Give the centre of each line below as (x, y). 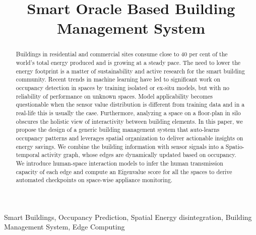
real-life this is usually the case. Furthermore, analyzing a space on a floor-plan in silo (128, 112)
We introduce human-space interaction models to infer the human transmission (119, 163)
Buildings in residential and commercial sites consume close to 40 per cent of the (122, 54)
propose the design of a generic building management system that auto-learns (118, 130)
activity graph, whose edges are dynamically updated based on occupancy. (139, 155)
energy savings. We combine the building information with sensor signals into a (120, 146)
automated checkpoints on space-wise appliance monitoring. (94, 180)
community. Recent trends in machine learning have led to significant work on (118, 79)
